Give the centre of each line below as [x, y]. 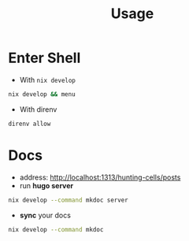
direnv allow [30, 124]
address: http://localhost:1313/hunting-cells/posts [100, 177]
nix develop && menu [42, 94]
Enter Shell [44, 58]
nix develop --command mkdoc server [68, 200]
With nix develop [48, 80]
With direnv [38, 109]
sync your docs [45, 215]
